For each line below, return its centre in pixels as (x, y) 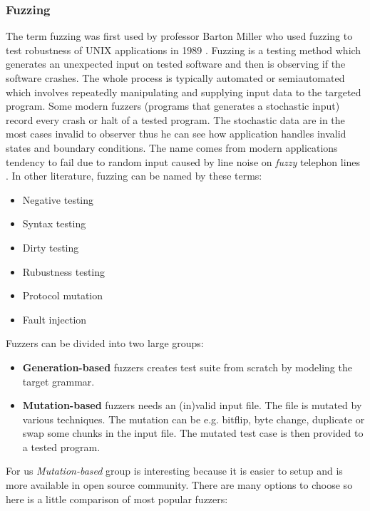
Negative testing (58, 199)
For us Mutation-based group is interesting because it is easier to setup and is (174, 471)
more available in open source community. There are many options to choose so (179, 485)
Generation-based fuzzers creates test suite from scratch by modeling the (187, 367)
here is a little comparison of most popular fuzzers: (117, 499)
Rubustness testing (64, 271)
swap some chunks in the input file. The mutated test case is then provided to (193, 433)
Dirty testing (51, 247)
